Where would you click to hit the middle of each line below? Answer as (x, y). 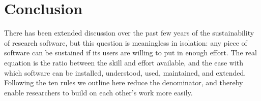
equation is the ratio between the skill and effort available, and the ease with (124, 62)
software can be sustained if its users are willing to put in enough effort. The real (130, 53)
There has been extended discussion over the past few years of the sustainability (129, 33)
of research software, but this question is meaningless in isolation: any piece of (126, 42)
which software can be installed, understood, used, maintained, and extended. (125, 72)
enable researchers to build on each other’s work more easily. (98, 92)
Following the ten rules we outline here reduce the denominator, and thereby (124, 82)
